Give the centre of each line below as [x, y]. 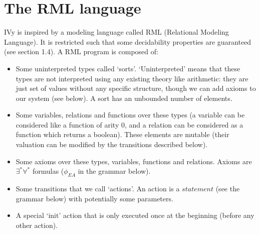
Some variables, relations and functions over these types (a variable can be [130, 115]
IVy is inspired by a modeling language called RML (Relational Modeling [116, 32]
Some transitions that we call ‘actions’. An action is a [98, 189]
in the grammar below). [114, 171]
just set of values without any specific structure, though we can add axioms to [136, 88]
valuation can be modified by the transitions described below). [112, 144]
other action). [37, 225]
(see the [228, 189]
